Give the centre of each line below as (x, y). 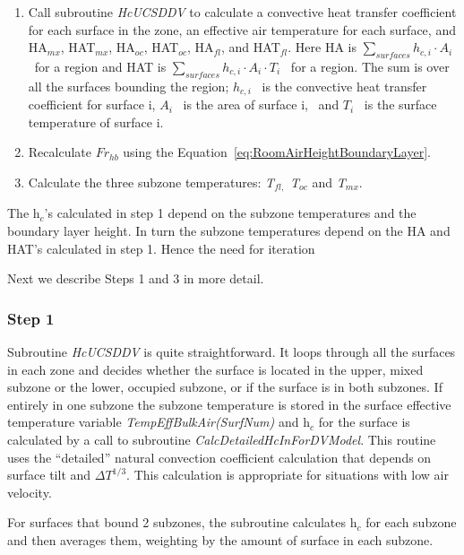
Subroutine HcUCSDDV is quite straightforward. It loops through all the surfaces (232, 352)
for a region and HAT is (100, 66)
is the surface (400, 104)
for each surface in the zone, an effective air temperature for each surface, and (242, 29)
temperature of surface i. (96, 121)
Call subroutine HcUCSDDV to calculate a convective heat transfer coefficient (242, 12)
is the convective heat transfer (344, 86)
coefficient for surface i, (92, 104)
